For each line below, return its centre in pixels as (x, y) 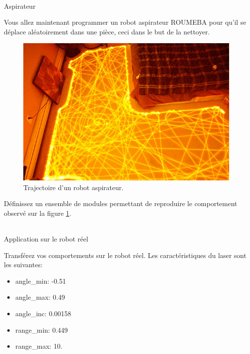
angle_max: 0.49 (40, 297)
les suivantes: (23, 265)
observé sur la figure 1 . (38, 213)
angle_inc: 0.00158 (43, 313)
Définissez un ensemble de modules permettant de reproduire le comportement (121, 203)
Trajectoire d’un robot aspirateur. (74, 187)
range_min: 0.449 (42, 330)
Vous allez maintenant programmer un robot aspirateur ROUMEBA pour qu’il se (125, 22)
